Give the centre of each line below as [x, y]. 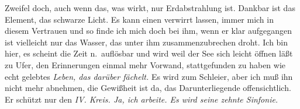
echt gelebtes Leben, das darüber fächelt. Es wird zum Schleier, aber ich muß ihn [149, 76]
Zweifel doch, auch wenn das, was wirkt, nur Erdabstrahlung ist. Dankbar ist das [150, 8]
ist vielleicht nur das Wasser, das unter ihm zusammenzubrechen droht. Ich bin [146, 42]
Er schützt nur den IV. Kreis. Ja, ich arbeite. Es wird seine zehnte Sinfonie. [142, 99]
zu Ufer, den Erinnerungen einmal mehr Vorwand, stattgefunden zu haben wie [145, 64]
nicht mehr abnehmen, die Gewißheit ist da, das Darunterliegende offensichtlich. [148, 88]
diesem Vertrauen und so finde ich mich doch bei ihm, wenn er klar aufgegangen [149, 31]
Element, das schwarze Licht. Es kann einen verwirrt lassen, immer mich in [139, 19]
